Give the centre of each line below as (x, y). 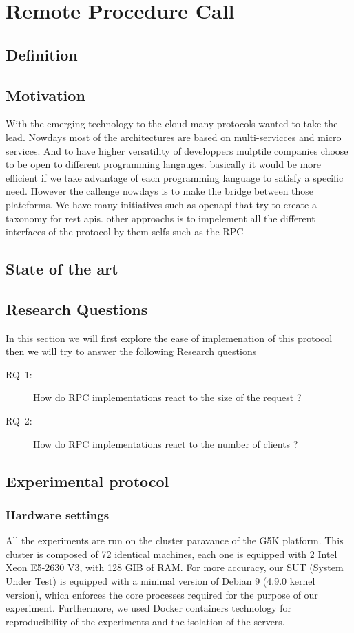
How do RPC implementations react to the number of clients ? (166, 443)
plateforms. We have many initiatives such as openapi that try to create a (161, 204)
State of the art (62, 269)
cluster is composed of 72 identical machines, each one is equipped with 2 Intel (171, 554)
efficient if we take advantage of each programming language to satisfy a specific (175, 177)
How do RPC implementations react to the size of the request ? (167, 397)
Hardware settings (58, 514)
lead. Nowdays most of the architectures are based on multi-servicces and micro (174, 137)
